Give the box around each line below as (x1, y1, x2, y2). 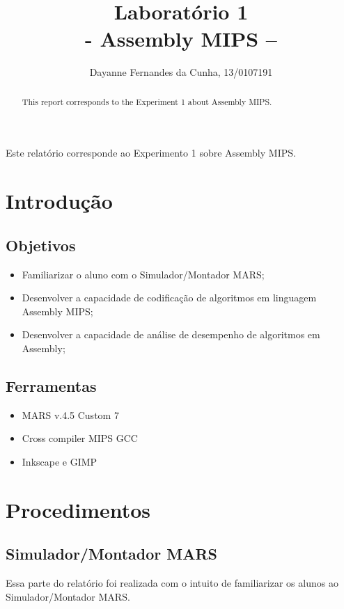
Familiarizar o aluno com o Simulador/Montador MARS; (22, 267, 265, 281)
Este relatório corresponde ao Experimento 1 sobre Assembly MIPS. (6, 145, 296, 160)
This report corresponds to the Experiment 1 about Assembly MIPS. (22, 95, 272, 107)
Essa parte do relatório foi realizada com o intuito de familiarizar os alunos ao (6, 576, 338, 590)
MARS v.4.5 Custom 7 (22, 407, 119, 422)
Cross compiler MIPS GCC (22, 431, 138, 445)
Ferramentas (6, 374, 97, 396)
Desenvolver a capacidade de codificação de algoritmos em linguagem (22, 290, 317, 305)
